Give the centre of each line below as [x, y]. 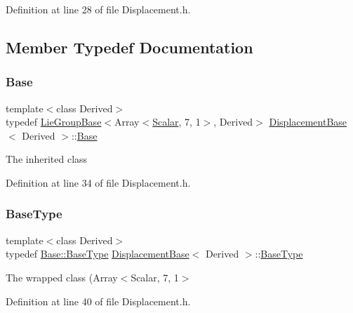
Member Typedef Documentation [129, 47]
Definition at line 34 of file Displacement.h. [98, 182]
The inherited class [47, 159]
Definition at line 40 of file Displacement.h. [98, 301]
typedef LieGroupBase [54, 122]
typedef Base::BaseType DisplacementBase [98, 254]
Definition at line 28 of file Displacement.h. [98, 9]
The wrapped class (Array [62, 277]
